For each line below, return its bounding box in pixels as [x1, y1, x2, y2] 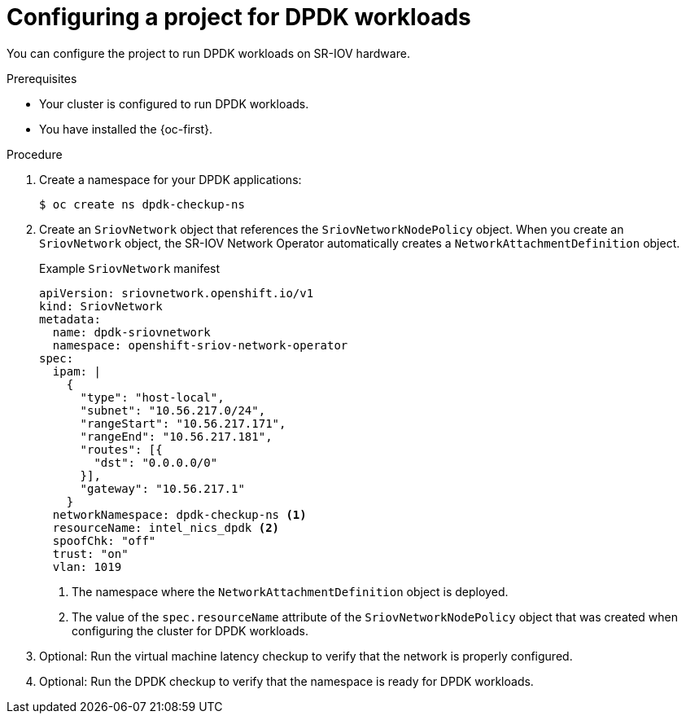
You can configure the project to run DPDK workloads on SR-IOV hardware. [7, 46, 410, 60]
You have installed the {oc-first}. [39, 121, 213, 136]
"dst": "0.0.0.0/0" [94, 455, 218, 469]
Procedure [7, 147, 63, 161]
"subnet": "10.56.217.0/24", [80, 403, 266, 417]
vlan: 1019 [52, 560, 122, 573]
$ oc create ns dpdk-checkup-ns [39, 197, 245, 211]
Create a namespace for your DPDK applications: [39, 172, 302, 187]
